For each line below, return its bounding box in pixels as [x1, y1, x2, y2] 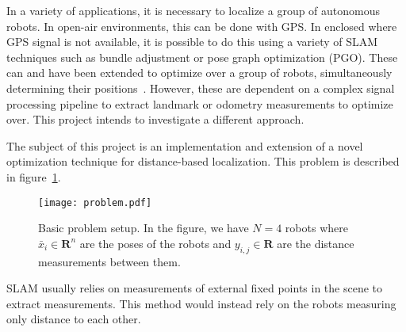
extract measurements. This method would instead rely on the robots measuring [6, 295, 396, 311]
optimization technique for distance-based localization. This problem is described [6, 153, 400, 170]
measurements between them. [38, 253, 181, 269]
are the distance [277, 235, 354, 251]
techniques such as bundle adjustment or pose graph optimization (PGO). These [6, 48, 398, 65]
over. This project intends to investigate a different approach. [6, 111, 304, 128]
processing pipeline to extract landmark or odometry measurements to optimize [6, 95, 393, 112]
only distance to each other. [6, 311, 141, 327]
